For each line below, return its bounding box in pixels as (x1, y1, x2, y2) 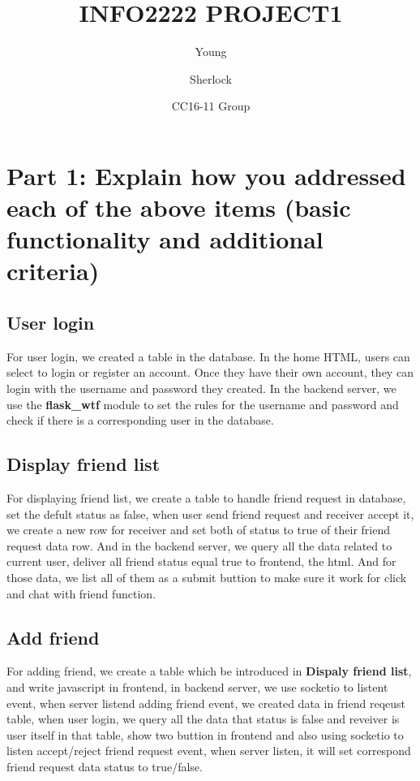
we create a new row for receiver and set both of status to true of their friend (6, 521, 391, 538)
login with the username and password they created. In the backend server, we (6, 380, 396, 397)
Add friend (6, 624, 100, 649)
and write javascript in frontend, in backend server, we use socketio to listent (6, 678, 388, 695)
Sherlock (190, 70, 232, 87)
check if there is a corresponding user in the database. (6, 412, 274, 429)
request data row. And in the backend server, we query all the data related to (6, 537, 392, 554)
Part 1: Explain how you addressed (6, 158, 406, 192)
